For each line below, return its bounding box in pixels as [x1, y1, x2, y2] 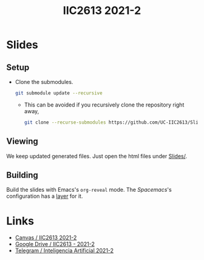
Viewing [6, 136, 38, 147]
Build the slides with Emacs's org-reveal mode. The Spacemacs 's [6, 186, 172, 194]
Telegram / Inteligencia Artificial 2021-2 [15, 247, 114, 255]
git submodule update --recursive [15, 90, 103, 96]
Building [6, 170, 38, 180]
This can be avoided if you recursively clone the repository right [24, 101, 185, 108]
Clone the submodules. [15, 79, 73, 85]
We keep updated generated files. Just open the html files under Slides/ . [6, 152, 188, 160]
